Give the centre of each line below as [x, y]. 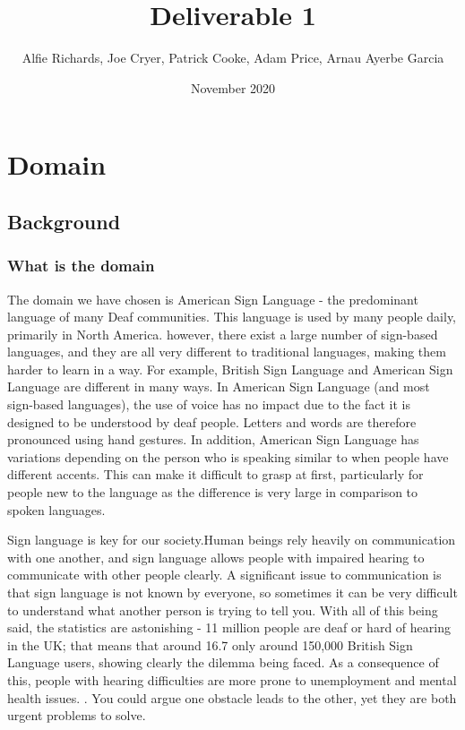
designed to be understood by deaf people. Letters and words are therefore [212, 421]
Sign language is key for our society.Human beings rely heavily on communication [232, 540]
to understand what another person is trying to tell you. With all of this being [223, 610]
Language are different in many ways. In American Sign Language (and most [219, 386]
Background [64, 221]
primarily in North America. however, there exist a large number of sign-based [223, 334]
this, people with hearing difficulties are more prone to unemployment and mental [232, 679]
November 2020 [233, 87]
